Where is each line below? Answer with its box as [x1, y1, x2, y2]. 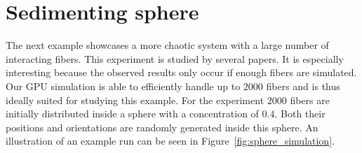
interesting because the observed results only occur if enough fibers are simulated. [6, 65, 357, 80]
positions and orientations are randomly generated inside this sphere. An [6, 119, 319, 134]
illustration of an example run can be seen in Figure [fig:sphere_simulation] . [6, 133, 335, 148]
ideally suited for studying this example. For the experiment [6, 92, 264, 107]
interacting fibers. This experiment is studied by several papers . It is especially [6, 51, 344, 66]
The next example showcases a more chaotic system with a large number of [6, 38, 329, 52]
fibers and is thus [266, 78, 340, 93]
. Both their [274, 106, 326, 121]
